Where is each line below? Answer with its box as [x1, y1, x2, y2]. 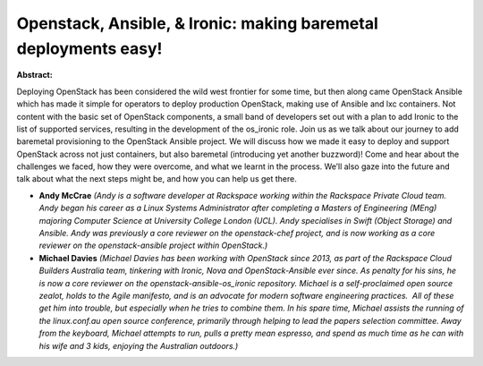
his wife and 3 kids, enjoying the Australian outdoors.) [38, 340, 239, 351]
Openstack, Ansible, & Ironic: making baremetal [16, 13, 379, 33]
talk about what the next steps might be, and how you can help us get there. [16, 174, 297, 184]
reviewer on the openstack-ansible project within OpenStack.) [38, 240, 268, 251]
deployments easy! [16, 38, 163, 58]
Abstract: [16, 70, 53, 81]
